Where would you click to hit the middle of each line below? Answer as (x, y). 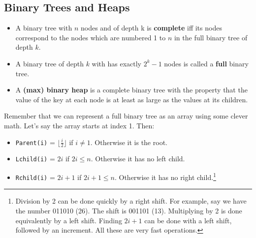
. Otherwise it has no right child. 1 (165, 176)
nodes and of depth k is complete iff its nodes (151, 28)
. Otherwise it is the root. (129, 142)
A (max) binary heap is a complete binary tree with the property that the (131, 90)
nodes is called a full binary (206, 63)
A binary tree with (44, 28)
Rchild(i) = (35, 177)
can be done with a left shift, (188, 220)
